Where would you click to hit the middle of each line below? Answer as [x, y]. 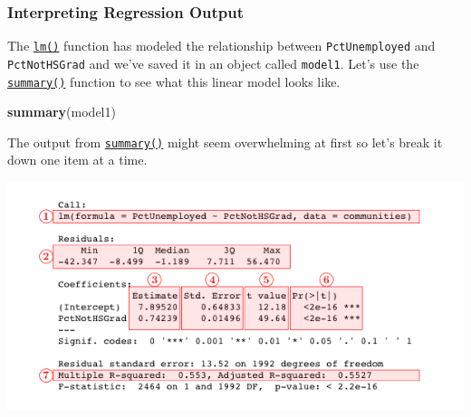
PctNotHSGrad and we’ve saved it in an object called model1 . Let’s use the [213, 63]
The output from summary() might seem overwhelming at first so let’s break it [225, 142]
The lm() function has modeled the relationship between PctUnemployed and [221, 46]
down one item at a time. [77, 160]
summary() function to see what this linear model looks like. [174, 81]
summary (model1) [62, 112]
